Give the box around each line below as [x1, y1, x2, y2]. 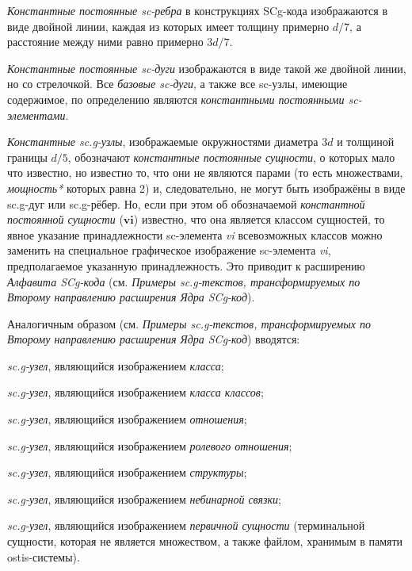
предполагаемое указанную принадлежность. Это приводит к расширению [7, 257, 365, 274]
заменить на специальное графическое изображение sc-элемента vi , [7, 242, 331, 259]
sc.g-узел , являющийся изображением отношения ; [7, 411, 247, 427]
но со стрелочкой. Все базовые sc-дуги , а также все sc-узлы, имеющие [7, 75, 348, 92]
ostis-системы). [7, 548, 80, 565]
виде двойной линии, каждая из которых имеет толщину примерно [7, 17, 330, 34]
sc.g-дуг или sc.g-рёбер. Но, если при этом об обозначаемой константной [7, 195, 365, 212]
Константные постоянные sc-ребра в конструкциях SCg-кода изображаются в [7, 2, 388, 18]
